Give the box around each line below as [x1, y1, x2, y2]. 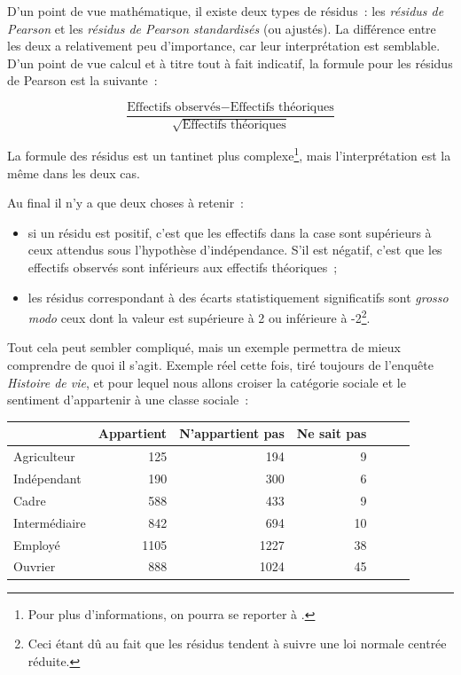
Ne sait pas [296, 424, 367, 443]
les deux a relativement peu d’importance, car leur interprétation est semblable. [7, 36, 441, 55]
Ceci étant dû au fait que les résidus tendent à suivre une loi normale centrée [27, 634, 447, 653]
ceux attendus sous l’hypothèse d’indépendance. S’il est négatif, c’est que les [27, 240, 442, 259]
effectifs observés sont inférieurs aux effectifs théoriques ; [27, 258, 338, 277]
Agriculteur [13, 447, 75, 466]
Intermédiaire [13, 513, 86, 531]
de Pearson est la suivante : [7, 71, 158, 90]
